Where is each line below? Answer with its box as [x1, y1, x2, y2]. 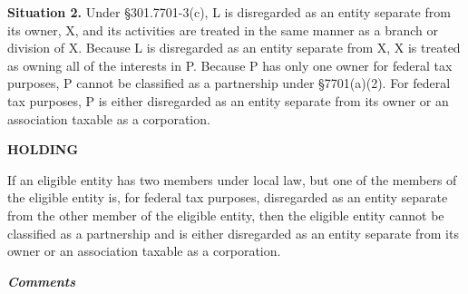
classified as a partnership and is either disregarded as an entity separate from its [7, 223, 459, 242]
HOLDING [7, 140, 79, 159]
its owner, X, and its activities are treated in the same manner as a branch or [7, 20, 439, 39]
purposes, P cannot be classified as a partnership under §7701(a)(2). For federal [7, 73, 451, 93]
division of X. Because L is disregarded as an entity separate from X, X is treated [7, 38, 461, 57]
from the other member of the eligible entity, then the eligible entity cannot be [7, 205, 444, 224]
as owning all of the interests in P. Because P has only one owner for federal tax [7, 55, 453, 74]
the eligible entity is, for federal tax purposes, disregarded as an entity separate [7, 188, 448, 207]
